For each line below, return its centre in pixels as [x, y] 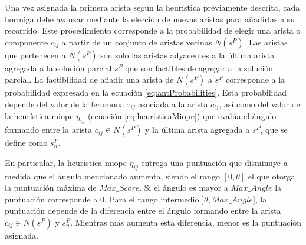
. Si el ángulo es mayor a [184, 187]
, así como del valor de [259, 104]
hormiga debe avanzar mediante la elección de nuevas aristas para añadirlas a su [150, 19]
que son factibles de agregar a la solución [199, 68]
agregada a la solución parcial [58, 68]
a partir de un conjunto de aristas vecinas [137, 42]
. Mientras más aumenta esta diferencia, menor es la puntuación [186, 222]
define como [26, 143]
